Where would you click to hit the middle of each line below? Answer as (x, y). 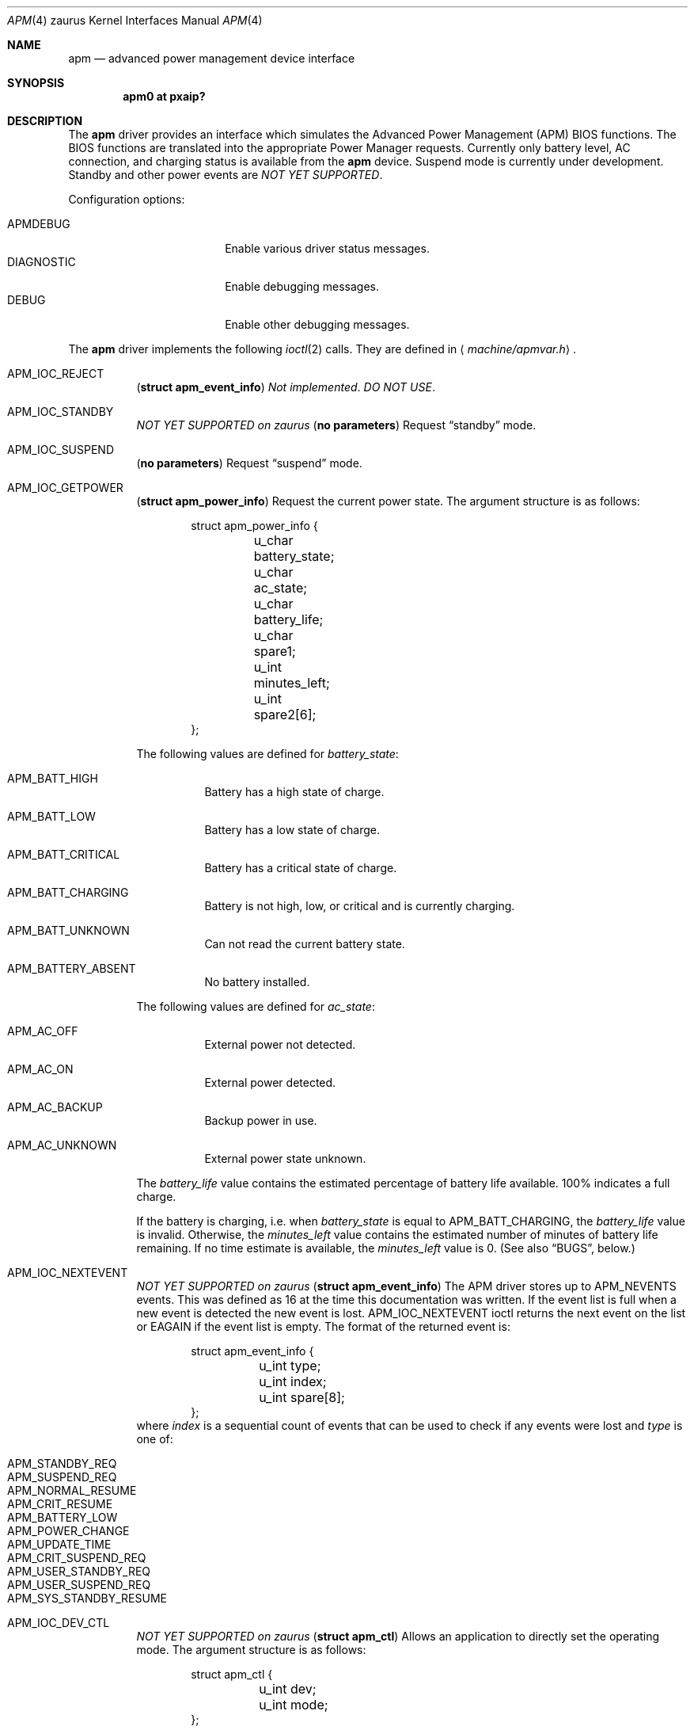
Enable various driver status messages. (327, 248)
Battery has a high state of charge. (294, 792)
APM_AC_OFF (43, 1031)
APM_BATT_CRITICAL (64, 854)
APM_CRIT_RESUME (60, 1504)
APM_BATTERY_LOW (63, 1517)
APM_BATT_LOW (51, 816)
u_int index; (293, 1381)
